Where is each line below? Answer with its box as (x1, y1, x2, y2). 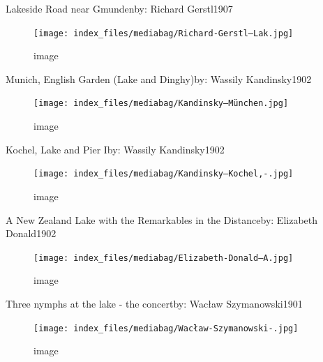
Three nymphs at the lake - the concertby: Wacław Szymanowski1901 (6, 296, 303, 310)
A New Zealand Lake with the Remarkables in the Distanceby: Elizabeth (6, 212, 318, 227)
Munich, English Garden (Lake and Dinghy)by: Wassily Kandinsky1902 (6, 71, 312, 86)
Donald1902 (6, 226, 57, 241)
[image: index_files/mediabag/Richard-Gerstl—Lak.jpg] (33, 28, 294, 38)
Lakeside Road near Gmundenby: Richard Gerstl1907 (6, 1, 233, 15)
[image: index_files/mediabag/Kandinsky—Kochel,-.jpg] (33, 169, 294, 179)
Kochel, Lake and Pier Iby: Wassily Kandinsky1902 (6, 142, 225, 156)
